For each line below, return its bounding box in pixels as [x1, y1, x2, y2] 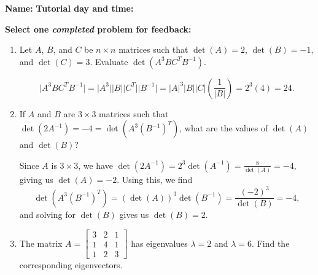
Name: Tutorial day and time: [5, 2, 134, 14]
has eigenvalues [131, 236, 188, 249]
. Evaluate [90, 55, 128, 68]
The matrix [19, 236, 63, 249]
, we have [78, 158, 113, 171]
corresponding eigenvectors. [19, 258, 123, 271]
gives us [119, 208, 149, 221]
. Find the [252, 236, 290, 249]
